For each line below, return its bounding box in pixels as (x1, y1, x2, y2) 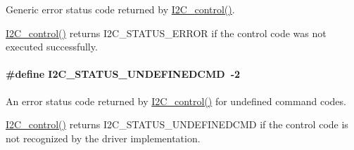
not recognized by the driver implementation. (6, 130, 201, 145)
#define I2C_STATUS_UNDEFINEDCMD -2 (6, 67, 241, 81)
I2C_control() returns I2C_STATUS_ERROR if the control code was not (6, 25, 327, 40)
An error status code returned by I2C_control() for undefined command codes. (6, 93, 346, 108)
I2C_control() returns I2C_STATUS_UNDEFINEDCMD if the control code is (6, 117, 348, 132)
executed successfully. (6, 39, 98, 54)
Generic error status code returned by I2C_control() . (6, 2, 235, 16)
